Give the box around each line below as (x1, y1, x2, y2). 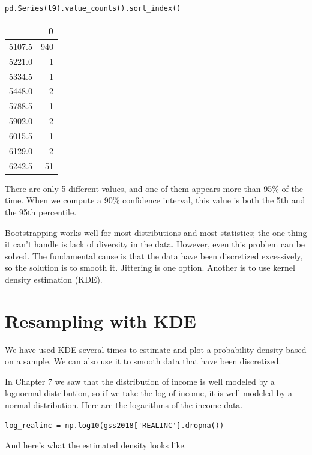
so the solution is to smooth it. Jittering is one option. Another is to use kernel (5, 261, 295, 274)
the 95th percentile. (5, 205, 77, 218)
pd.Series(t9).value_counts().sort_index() (5, 4, 181, 13)
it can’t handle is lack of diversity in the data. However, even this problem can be (5, 238, 305, 250)
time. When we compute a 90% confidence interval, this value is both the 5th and (5, 194, 305, 206)
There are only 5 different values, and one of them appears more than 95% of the (5, 182, 303, 194)
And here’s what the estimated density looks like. (5, 439, 187, 451)
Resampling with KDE (5, 308, 197, 333)
